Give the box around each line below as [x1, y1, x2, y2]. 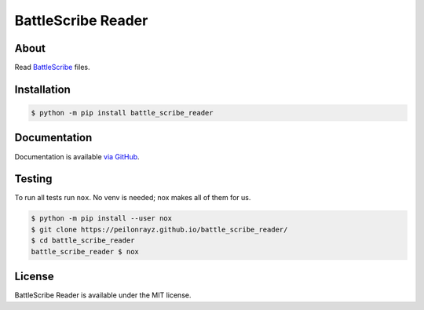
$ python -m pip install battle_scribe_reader [31, 108, 214, 118]
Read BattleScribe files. [14, 63, 90, 72]
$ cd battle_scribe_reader [31, 236, 135, 245]
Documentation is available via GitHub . [14, 151, 141, 161]
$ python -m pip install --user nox [31, 214, 173, 223]
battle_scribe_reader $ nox [31, 247, 139, 256]
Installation [14, 82, 71, 96]
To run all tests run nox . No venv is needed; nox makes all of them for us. [14, 193, 251, 202]
